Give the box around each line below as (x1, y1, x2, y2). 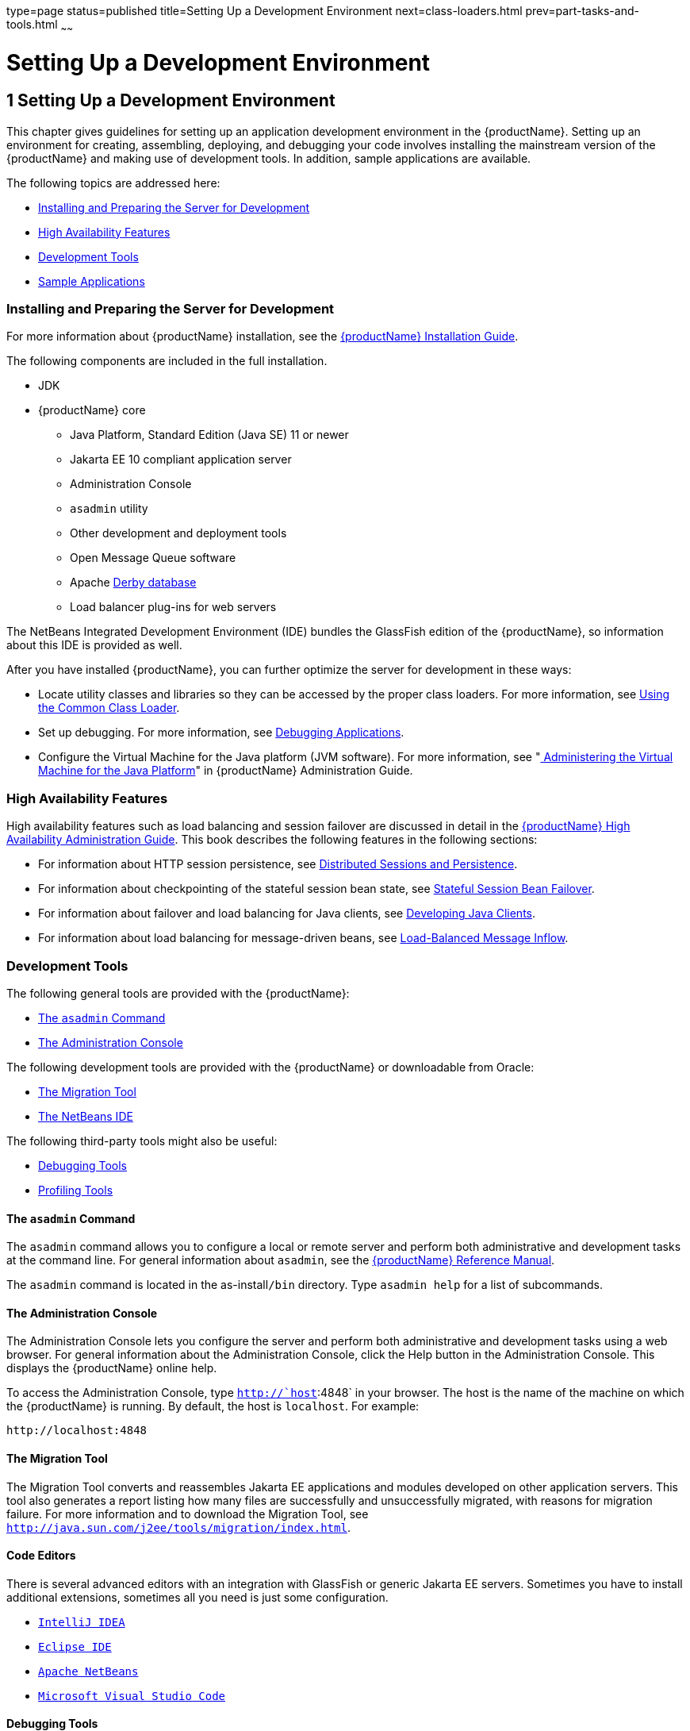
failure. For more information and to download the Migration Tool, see (6, 1506, 369, 1521)
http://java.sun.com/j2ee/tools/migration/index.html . (6, 1520, 351, 1534)
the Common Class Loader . (38, 701, 180, 715)
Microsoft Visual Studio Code (38, 1689, 226, 1702)
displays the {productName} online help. (6, 1361, 217, 1375)
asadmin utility (70, 502, 148, 516)
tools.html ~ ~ (6, 17, 73, 34)
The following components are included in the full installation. (6, 354, 328, 368)
